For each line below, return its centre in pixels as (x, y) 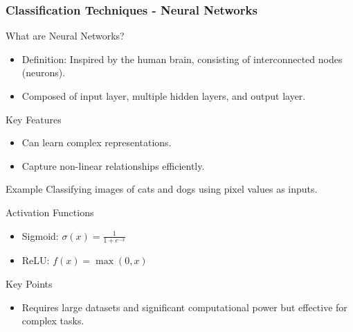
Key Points (29, 283)
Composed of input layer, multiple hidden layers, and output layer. (164, 96)
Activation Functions (50, 212)
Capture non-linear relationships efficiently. (113, 165)
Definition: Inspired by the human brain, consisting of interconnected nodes (182, 59)
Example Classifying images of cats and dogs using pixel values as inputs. (162, 189)
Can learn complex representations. (97, 142)
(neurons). (44, 72)
